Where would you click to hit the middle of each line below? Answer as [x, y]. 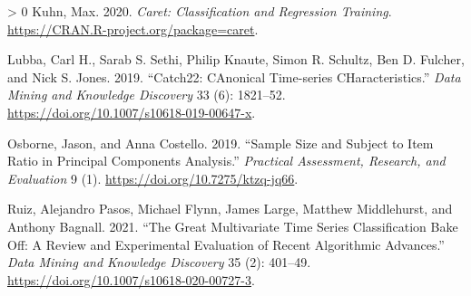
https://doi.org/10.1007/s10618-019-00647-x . [132, 112]
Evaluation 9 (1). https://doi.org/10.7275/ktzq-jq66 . [153, 178]
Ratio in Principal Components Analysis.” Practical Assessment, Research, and [226, 161]
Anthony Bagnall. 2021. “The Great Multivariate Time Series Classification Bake [233, 226]
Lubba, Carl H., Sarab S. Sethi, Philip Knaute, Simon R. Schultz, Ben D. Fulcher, [236, 59]
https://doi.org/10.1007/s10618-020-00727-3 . [131, 279]
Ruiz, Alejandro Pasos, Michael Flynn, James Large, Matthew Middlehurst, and [230, 209]
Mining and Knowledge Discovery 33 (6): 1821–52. [147, 95]
